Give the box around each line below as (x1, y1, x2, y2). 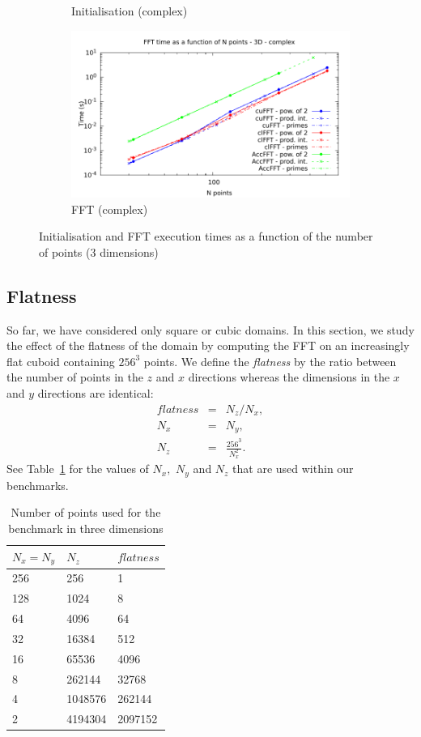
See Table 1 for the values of (6, 460, 149, 477)
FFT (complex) (71, 200, 148, 217)
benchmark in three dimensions (8, 520, 164, 537)
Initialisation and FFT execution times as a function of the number (39, 228, 373, 245)
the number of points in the (6, 368, 143, 386)
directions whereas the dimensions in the (188, 368, 390, 386)
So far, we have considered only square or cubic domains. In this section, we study (6, 321, 415, 338)
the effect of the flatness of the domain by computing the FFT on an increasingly (6, 337, 410, 354)
